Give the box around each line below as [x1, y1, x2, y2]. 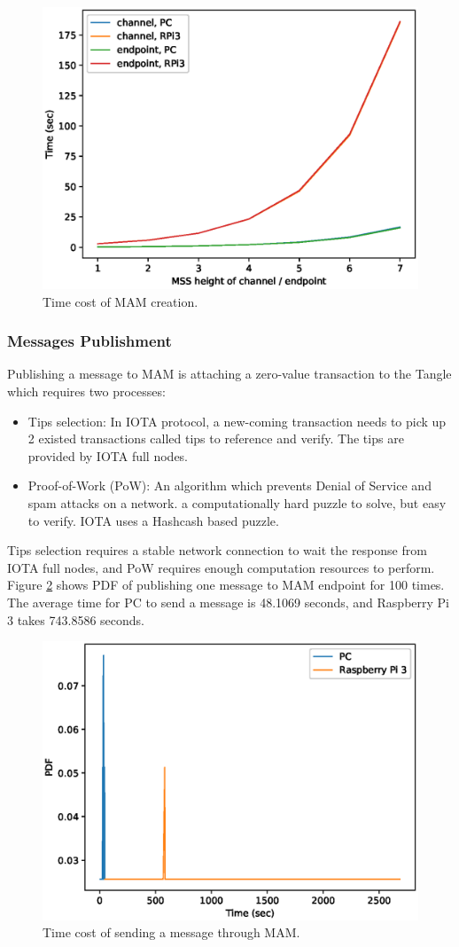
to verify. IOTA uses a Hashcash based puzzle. [27, 511, 279, 529]
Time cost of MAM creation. [43, 292, 198, 310]
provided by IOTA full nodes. [27, 446, 189, 465]
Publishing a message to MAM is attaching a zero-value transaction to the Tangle [7, 364, 452, 383]
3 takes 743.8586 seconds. [7, 610, 144, 629]
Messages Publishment [7, 330, 172, 352]
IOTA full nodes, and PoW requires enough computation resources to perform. [7, 558, 435, 576]
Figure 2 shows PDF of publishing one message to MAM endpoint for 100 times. [7, 575, 445, 594]
